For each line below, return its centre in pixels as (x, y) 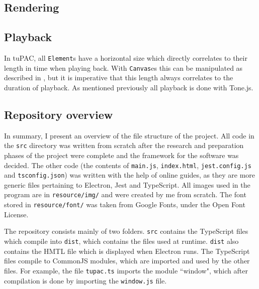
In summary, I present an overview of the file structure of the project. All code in (129, 135)
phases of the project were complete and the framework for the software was (121, 155)
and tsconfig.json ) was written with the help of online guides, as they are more (130, 175)
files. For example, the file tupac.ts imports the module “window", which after (126, 270)
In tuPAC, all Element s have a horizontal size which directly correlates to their (126, 57)
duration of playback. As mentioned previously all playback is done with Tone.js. (129, 87)
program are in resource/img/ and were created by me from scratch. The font (125, 194)
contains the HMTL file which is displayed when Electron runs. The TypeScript (127, 251)
